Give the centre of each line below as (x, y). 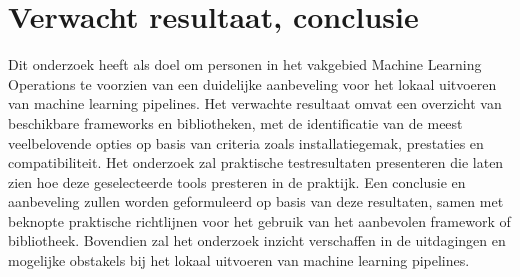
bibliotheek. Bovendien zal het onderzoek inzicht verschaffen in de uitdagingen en (257, 240)
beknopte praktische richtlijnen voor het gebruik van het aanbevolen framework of (259, 220)
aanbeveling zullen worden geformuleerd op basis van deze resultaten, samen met (256, 201)
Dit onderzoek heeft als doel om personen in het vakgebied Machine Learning (245, 64)
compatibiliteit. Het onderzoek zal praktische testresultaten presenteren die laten (256, 162)
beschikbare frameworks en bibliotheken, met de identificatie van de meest (235, 122)
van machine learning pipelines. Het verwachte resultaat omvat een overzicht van (255, 103)
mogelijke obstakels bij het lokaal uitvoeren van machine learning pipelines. (239, 260)
